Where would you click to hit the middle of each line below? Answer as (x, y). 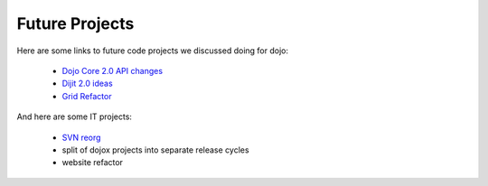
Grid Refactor (87, 96)
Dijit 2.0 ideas (87, 84)
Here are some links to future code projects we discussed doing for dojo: (153, 51)
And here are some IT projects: (75, 116)
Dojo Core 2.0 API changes (112, 70)
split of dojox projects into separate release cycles (155, 150)
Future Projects (75, 23)
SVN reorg (81, 137)
